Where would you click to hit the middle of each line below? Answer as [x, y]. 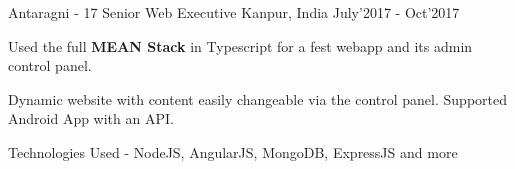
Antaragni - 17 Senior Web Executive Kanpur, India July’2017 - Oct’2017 [234, 12]
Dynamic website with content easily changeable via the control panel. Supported [257, 98]
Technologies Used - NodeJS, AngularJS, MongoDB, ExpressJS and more [233, 151]
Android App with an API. [91, 118]
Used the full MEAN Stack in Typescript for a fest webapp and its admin [240, 45]
